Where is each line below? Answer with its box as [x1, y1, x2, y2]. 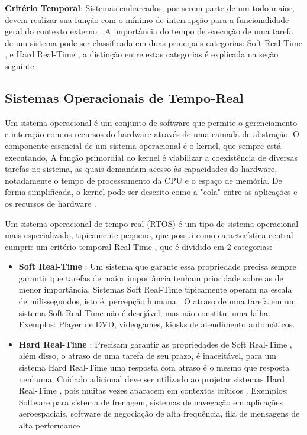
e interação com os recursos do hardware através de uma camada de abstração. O [5, 128, 299, 140]
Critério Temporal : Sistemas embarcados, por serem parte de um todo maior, [5, 2, 295, 14]
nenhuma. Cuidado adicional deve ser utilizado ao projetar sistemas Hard [18, 372, 285, 385]
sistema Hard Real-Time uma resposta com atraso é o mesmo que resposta [18, 361, 290, 374]
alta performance [18, 419, 80, 431]
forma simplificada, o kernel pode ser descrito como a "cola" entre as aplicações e [5, 186, 298, 198]
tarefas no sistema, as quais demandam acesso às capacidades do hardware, [5, 163, 277, 175]
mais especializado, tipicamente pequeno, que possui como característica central [5, 229, 293, 241]
